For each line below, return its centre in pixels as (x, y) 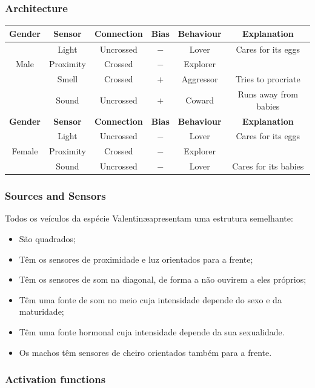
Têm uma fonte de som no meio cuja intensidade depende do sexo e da (150, 299)
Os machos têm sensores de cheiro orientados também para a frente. (145, 352)
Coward (200, 100)
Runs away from (268, 94)
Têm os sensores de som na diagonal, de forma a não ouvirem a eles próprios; (163, 279)
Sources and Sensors (55, 196)
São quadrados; (47, 238)
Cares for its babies (268, 166)
